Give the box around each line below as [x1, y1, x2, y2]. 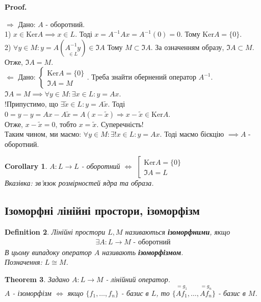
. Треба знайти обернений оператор [87, 71, 197, 82]
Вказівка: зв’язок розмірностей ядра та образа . [5, 178, 154, 188]
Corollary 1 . [5, 161, 47, 171]
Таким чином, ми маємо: [5, 129, 82, 139]
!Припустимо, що [5, 98, 59, 109]
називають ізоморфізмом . [102, 246, 184, 257]
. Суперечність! [96, 118, 144, 129]
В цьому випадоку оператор [5, 246, 92, 257]
